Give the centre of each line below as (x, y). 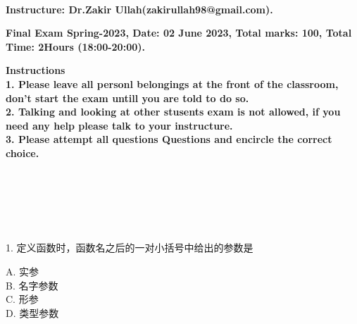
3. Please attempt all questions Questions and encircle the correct (169, 139)
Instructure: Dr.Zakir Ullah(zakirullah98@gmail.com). (139, 9)
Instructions (36, 70)
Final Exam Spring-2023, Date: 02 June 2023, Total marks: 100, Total (179, 33)
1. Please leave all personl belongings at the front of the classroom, (172, 83)
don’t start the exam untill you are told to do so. (127, 98)
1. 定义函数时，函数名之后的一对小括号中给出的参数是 (130, 248)
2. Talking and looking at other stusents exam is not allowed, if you (173, 112)
